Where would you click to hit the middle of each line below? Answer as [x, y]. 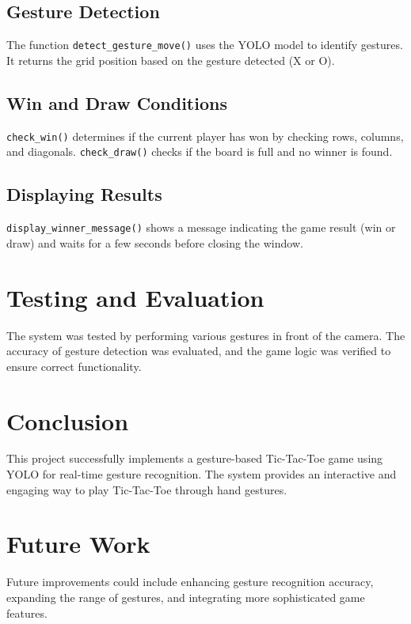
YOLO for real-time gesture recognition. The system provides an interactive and [202, 474]
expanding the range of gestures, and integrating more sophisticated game [186, 597]
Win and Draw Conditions [117, 102]
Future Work [78, 544]
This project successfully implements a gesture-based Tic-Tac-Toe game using [195, 458]
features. [27, 613]
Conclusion [68, 420]
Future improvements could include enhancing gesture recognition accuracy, [190, 582]
